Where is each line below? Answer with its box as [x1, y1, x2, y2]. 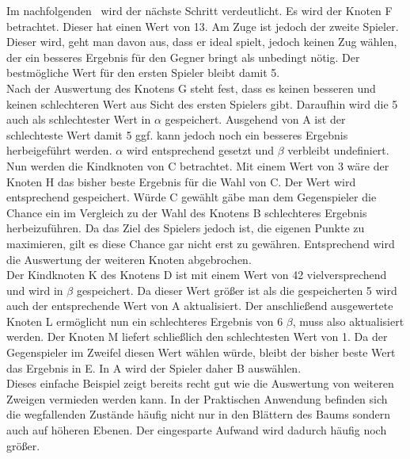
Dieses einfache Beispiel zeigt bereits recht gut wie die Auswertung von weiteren [6, 375, 394, 392]
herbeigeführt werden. [6, 142, 112, 159]
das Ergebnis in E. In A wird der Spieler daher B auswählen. [6, 359, 302, 376]
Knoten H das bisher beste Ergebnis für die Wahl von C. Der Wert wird [6, 173, 356, 189]
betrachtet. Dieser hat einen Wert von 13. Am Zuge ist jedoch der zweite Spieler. [6, 17, 399, 34]
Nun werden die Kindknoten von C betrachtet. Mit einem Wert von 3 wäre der [6, 157, 389, 174]
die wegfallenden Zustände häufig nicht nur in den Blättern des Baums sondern [6, 406, 390, 423]
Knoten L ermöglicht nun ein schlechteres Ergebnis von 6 [6, 312, 283, 329]
